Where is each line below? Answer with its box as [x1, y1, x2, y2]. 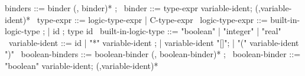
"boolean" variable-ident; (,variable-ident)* [5, 59, 158, 71]
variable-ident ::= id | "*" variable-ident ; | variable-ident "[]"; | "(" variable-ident [8, 36, 299, 48]
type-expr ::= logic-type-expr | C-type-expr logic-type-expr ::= [37, 13, 268, 25]
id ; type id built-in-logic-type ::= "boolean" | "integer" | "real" [53, 25, 281, 37]
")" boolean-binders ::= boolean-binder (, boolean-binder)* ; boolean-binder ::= [5, 48, 301, 60]
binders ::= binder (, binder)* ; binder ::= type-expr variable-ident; [5, 2, 252, 14]
